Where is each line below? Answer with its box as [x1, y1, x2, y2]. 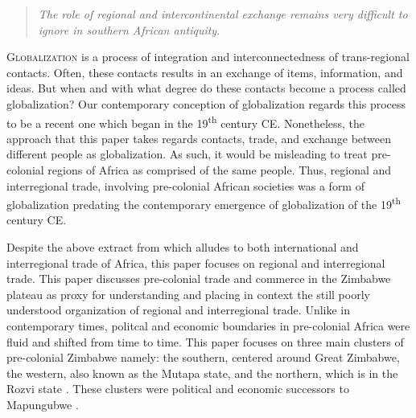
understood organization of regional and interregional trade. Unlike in [6, 301, 350, 318]
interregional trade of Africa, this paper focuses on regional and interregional [6, 254, 385, 271]
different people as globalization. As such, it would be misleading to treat [6, 145, 368, 162]
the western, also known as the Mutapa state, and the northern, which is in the [6, 364, 398, 381]
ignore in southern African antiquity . [38, 21, 220, 38]
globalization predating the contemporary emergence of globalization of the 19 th [6, 194, 401, 212]
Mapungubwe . [6, 395, 79, 412]
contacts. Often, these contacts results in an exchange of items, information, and [6, 64, 403, 80]
